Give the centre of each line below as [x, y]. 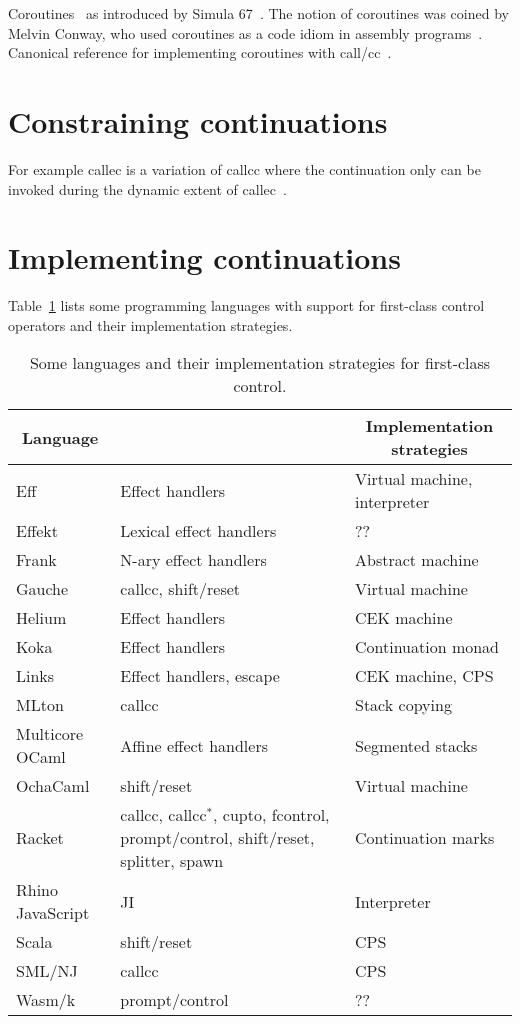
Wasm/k [46, 1000]
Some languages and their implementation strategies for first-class [260, 363]
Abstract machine [416, 560]
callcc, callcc [163, 815]
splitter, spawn [172, 861]
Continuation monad [427, 647]
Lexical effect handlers [198, 531]
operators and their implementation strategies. [150, 324]
